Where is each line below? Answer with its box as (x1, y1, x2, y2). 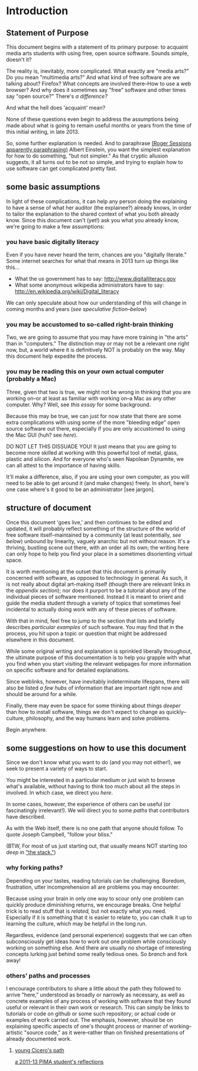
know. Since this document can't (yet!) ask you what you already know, (6, 216, 179, 223)
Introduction (6, 4, 69, 18)
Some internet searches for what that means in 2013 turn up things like (6, 258, 178, 265)
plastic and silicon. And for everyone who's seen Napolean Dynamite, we (6, 455, 184, 463)
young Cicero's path (14, 1047, 64, 1054)
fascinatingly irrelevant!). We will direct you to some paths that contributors (6, 807, 190, 814)
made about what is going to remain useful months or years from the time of (6, 122, 192, 129)
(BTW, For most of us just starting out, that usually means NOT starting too (6, 842, 187, 849)
